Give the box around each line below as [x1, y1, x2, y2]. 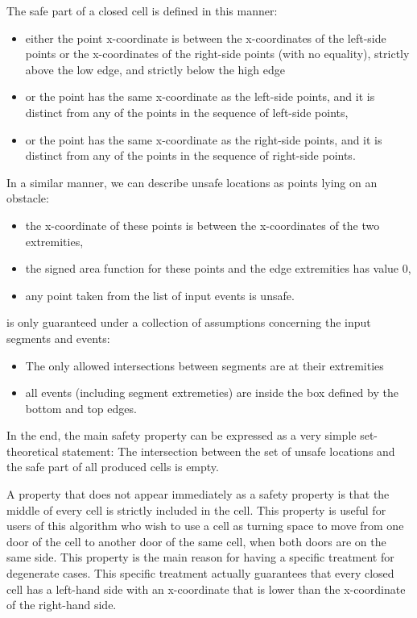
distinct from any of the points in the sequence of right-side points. [25, 147, 356, 164]
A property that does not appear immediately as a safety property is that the [6, 486, 390, 503]
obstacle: [6, 190, 49, 207]
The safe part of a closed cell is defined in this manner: [6, 2, 278, 19]
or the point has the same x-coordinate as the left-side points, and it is [25, 88, 375, 105]
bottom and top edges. [25, 399, 137, 416]
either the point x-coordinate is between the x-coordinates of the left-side [25, 29, 386, 46]
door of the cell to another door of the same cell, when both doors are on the [6, 532, 386, 549]
